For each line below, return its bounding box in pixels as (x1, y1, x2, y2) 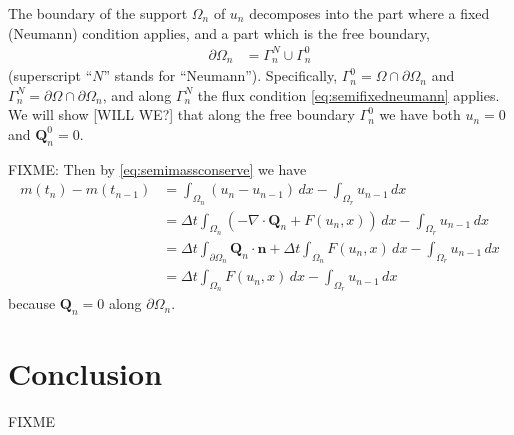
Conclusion (8, 353, 163, 394)
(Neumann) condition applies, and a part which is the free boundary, (8, 22, 430, 43)
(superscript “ (8, 65, 93, 86)
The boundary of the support (8, 3, 188, 23)
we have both (379, 104, 461, 125)
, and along (102, 84, 172, 105)
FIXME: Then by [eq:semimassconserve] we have (8, 158, 307, 179)
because (8, 293, 56, 314)
